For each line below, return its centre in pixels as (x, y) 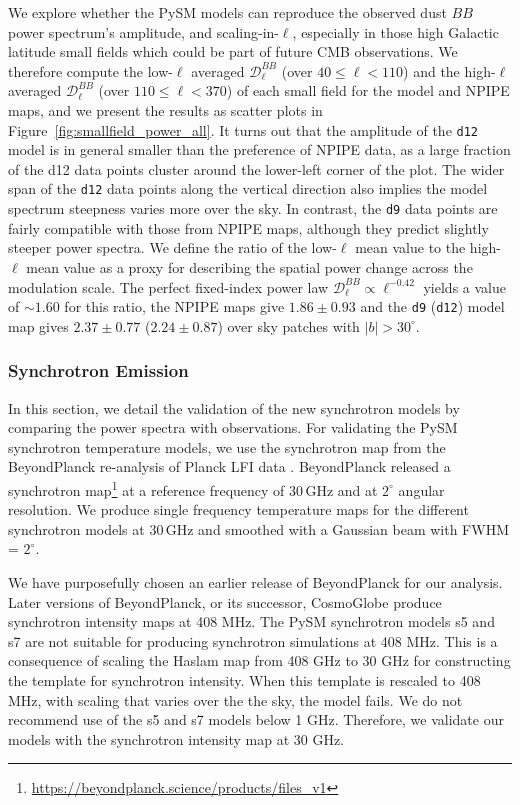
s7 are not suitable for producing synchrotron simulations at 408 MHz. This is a (253, 640)
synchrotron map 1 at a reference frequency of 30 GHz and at (193, 488)
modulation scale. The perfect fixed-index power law (168, 286)
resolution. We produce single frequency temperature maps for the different (238, 509)
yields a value (464, 286)
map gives (38, 325)
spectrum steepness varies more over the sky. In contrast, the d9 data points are (253, 208)
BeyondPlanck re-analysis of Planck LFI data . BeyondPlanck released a (229, 466)
